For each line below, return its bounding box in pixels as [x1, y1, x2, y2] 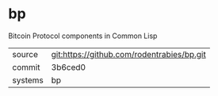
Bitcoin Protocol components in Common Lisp [8, 31, 158, 40]
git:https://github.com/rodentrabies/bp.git [51, 48, 206, 60]
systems [12, 75, 44, 86]
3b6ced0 [51, 61, 86, 72]
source [12, 48, 38, 60]
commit [12, 61, 40, 72]
